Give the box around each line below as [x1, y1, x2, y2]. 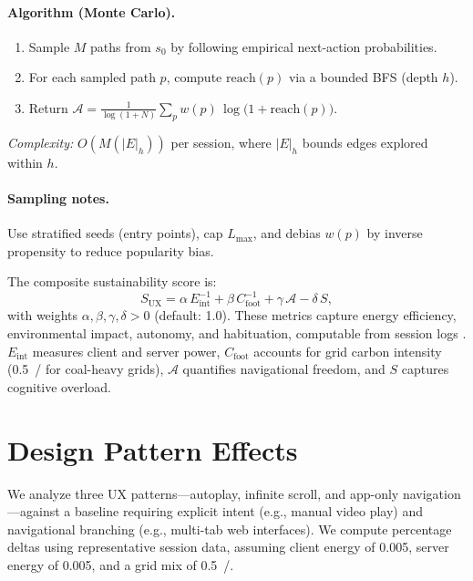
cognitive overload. [7, 377, 111, 396]
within [7, 152, 43, 171]
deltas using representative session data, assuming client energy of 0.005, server [7, 537, 449, 556]
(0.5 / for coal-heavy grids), [7, 359, 164, 379]
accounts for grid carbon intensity [253, 341, 442, 360]
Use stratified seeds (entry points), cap [7, 223, 223, 243]
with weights [7, 306, 78, 325]
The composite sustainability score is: [7, 272, 217, 291]
